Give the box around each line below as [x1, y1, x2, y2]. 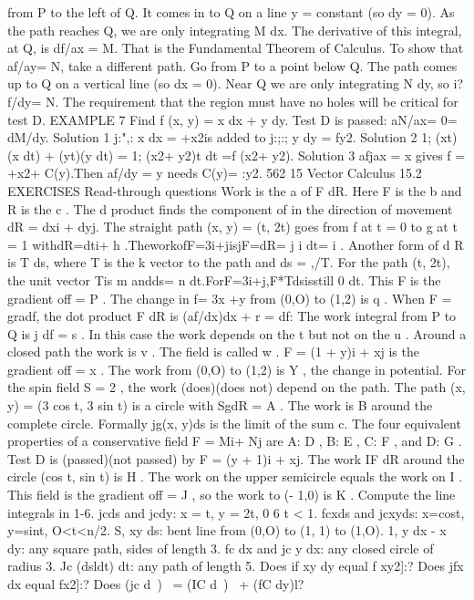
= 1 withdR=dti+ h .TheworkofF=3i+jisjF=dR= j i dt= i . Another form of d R [7, 234, 464, 253]
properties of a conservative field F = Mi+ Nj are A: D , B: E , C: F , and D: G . [7, 431, 462, 450]
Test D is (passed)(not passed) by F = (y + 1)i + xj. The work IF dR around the [7, 449, 465, 468]
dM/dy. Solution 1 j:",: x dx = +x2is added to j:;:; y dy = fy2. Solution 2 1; [7, 128, 432, 147]
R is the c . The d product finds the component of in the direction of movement [7, 199, 453, 218]
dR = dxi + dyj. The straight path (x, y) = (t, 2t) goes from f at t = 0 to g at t [7, 217, 458, 236]
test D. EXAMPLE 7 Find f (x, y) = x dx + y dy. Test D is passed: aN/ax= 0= [7, 109, 458, 129]
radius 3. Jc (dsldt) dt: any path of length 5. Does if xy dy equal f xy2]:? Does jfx [7, 556, 464, 575]
